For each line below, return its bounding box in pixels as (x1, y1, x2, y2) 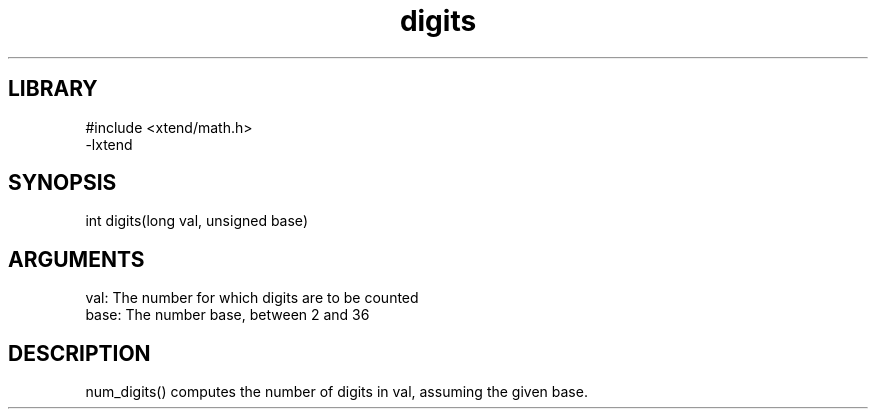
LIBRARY (8, 76, 98, 102)
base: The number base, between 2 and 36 (85, 306, 370, 324)
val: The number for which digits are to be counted (85, 289, 419, 307)
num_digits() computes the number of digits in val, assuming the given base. (85, 383, 588, 401)
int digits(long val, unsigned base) (85, 212, 308, 230)
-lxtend (85, 135, 133, 153)
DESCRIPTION (8, 340, 151, 366)
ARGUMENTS (8, 246, 145, 272)
